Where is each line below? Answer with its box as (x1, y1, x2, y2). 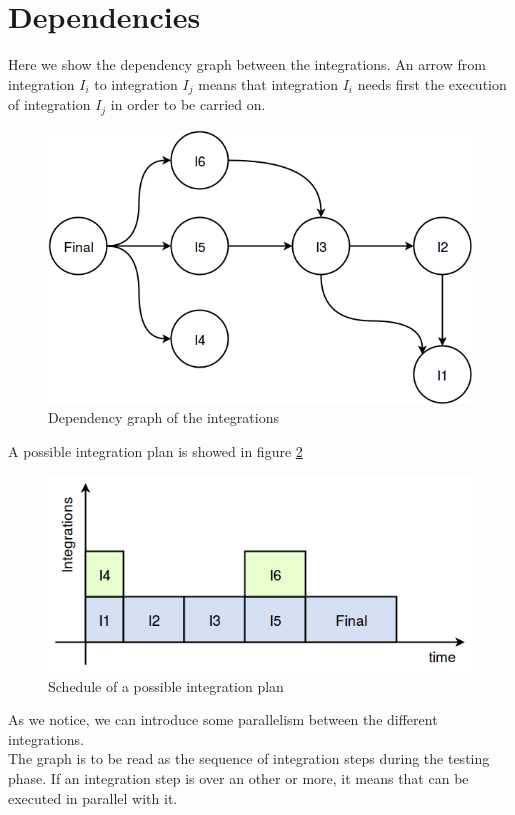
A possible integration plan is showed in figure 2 (8, 440, 303, 461)
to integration (94, 73, 178, 94)
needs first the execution (357, 73, 507, 94)
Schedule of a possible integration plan (48, 675, 284, 696)
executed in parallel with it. (8, 787, 178, 808)
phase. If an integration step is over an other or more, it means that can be (8, 767, 469, 788)
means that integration (198, 73, 338, 94)
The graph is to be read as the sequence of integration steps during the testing (8, 748, 490, 769)
